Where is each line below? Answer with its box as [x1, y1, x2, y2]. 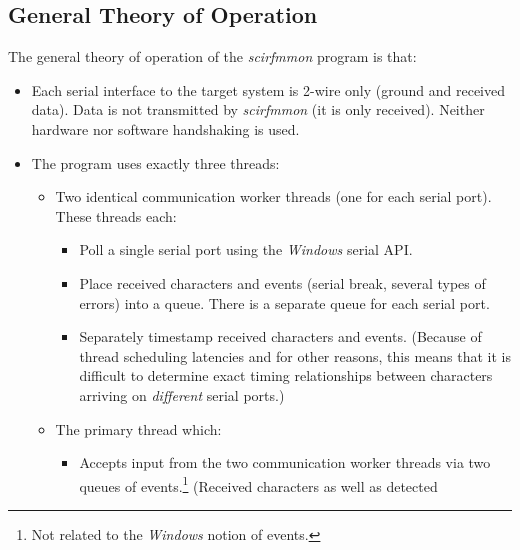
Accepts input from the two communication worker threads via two [79, 452, 491, 473]
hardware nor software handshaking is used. [31, 118, 300, 139]
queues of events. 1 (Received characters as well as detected [79, 472, 438, 496]
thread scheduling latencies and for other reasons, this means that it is [79, 345, 511, 366]
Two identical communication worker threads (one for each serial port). [55, 186, 492, 207]
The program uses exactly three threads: [31, 152, 280, 173]
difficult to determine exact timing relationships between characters [79, 365, 493, 386]
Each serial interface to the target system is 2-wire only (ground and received [31, 79, 505, 100]
